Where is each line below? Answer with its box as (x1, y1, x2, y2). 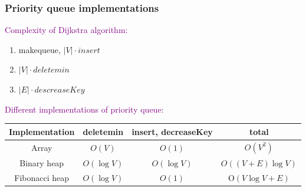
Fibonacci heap (14, 171, 70, 183)
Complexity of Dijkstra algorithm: (5, 24, 128, 36)
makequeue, (18, 43, 61, 55)
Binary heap (19, 156, 64, 169)
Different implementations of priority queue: (5, 103, 164, 115)
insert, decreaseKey (131, 125, 213, 137)
